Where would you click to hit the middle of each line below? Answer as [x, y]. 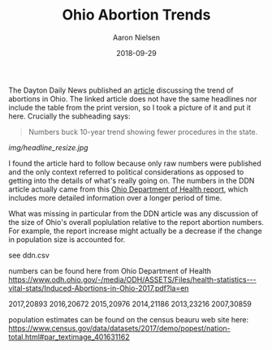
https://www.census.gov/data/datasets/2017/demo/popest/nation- [120, 328]
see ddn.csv [29, 255]
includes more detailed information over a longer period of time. [115, 197]
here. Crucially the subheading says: [70, 116]
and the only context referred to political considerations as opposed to [126, 171]
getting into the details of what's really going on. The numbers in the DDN [132, 180]
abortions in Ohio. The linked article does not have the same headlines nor [133, 98]
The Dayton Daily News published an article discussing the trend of [121, 90]
